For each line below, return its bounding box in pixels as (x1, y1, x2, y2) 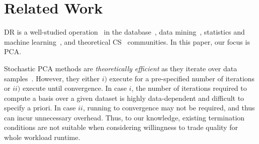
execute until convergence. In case (22, 83, 127, 93)
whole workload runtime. (4, 132, 80, 142)
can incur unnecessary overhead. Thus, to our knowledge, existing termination (4, 112, 245, 122)
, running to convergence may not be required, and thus (82, 102, 255, 113)
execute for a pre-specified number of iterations (109, 73, 255, 83)
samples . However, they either (4, 73, 100, 83)
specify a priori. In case (4, 102, 76, 113)
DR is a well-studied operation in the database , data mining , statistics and (4, 27, 245, 37)
